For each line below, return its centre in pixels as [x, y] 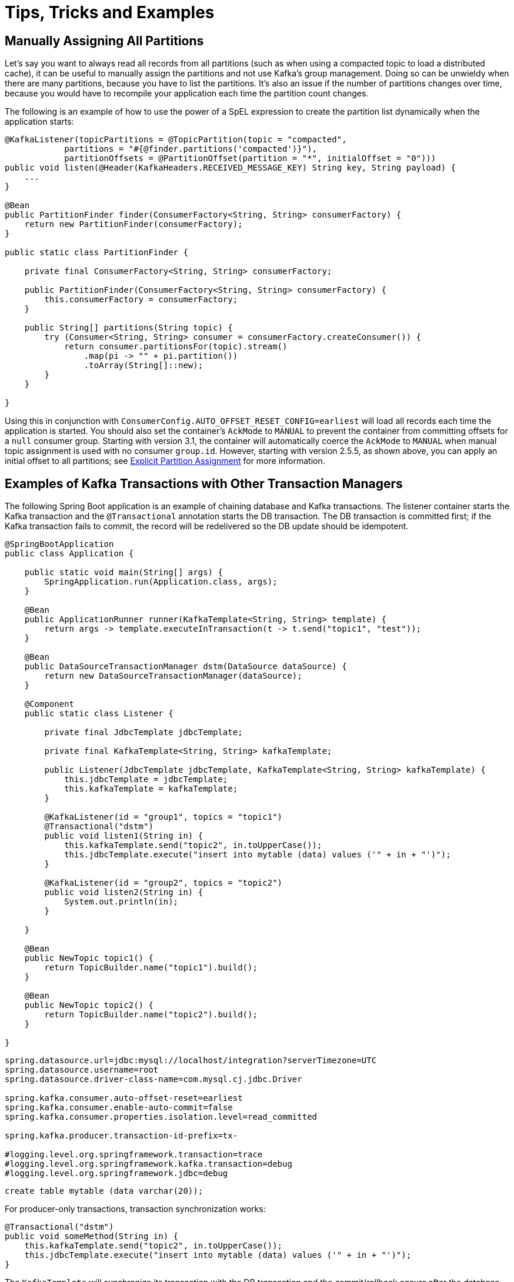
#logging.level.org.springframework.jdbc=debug [116, 1174]
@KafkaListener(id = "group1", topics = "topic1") [163, 817]
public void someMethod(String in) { [92, 1236]
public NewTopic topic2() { [89, 1005]
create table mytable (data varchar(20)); [104, 1191]
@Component [49, 704]
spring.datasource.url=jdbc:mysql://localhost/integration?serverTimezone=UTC [191, 1061]
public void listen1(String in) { [124, 836]
